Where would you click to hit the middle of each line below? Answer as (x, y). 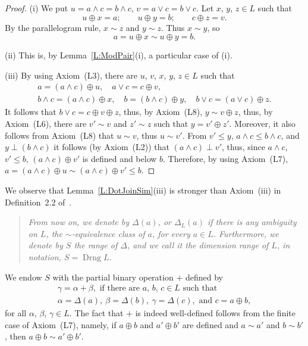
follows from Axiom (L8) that (59, 135)
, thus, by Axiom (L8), (161, 112)
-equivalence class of (108, 233)
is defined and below (120, 158)
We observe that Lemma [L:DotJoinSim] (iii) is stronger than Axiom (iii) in (143, 190)
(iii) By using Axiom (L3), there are (71, 75)
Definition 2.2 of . (38, 202)
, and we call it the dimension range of (198, 245)
